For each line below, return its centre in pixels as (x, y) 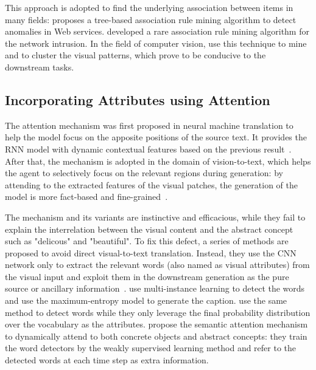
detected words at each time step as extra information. (107, 360)
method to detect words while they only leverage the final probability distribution (158, 312)
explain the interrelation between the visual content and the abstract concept (149, 229)
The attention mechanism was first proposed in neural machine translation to (149, 125)
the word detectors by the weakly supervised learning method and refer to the (151, 348)
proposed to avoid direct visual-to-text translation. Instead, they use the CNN (151, 252)
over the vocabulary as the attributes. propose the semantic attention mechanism (156, 324)
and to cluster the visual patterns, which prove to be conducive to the (135, 55)
